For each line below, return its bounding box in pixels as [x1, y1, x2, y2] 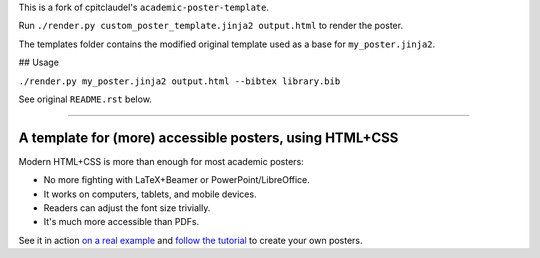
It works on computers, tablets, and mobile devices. [43, 188, 257, 200]
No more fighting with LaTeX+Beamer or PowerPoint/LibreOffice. [43, 174, 310, 186]
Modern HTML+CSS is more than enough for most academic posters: [18, 155, 304, 167]
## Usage [18, 56, 60, 69]
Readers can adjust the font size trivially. [43, 202, 211, 214]
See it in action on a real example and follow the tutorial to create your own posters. [18, 234, 364, 246]
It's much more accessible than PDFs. [43, 216, 200, 228]
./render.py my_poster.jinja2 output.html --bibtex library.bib [18, 75, 341, 87]
